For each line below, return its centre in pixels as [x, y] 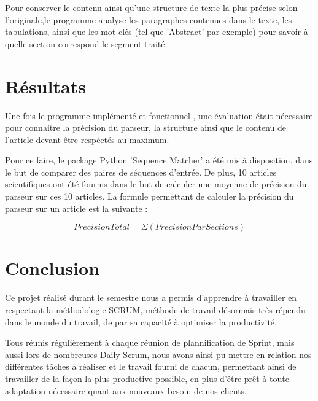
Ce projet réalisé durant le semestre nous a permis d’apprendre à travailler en [151, 298]
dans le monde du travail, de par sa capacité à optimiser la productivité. [141, 321]
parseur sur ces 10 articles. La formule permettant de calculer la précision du [149, 196]
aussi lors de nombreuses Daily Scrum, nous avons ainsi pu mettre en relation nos [158, 354]
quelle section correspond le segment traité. [86, 43]
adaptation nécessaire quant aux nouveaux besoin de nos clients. [126, 390]
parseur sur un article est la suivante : [76, 208]
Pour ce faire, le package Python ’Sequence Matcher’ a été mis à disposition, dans [159, 160]
